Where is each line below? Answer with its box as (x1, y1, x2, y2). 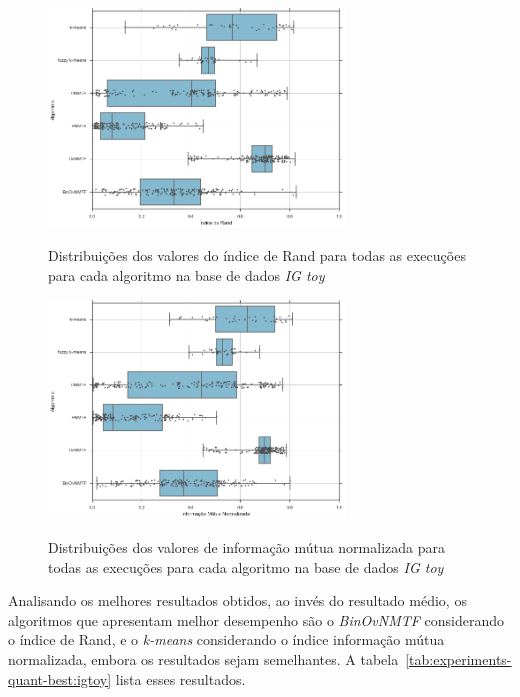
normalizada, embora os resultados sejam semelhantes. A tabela (8, 649, 399, 669)
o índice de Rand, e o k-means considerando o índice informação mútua (8, 629, 445, 650)
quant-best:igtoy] (8, 668, 112, 689)
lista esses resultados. (115, 668, 246, 689)
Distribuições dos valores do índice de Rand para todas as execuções (48, 245, 466, 266)
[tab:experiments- (405, 649, 512, 669)
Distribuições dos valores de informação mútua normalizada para (48, 537, 445, 558)
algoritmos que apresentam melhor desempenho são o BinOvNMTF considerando (8, 609, 505, 630)
